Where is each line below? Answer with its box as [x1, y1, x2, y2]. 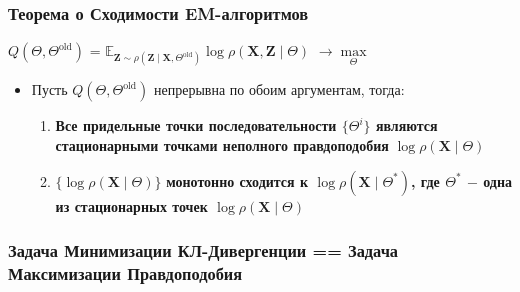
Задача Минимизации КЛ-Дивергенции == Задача [8, 238, 399, 263]
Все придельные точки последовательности [55, 115, 337, 136]
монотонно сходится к [166, 170, 309, 191]
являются [375, 115, 438, 136]
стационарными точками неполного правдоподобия [55, 135, 389, 155]
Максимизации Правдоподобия [8, 261, 243, 286]
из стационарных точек [55, 195, 208, 216]
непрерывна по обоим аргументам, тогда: [153, 79, 405, 100]
